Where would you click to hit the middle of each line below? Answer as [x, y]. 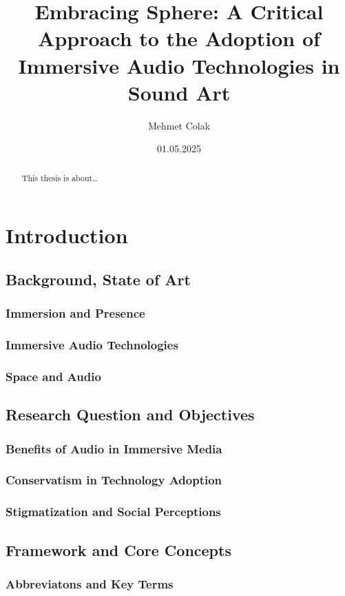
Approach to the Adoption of [179, 38]
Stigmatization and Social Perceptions [113, 512]
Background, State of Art [98, 279]
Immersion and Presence [75, 313]
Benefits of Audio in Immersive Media [114, 448]
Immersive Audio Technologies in [179, 65]
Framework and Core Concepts [118, 549]
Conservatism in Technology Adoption [114, 480]
